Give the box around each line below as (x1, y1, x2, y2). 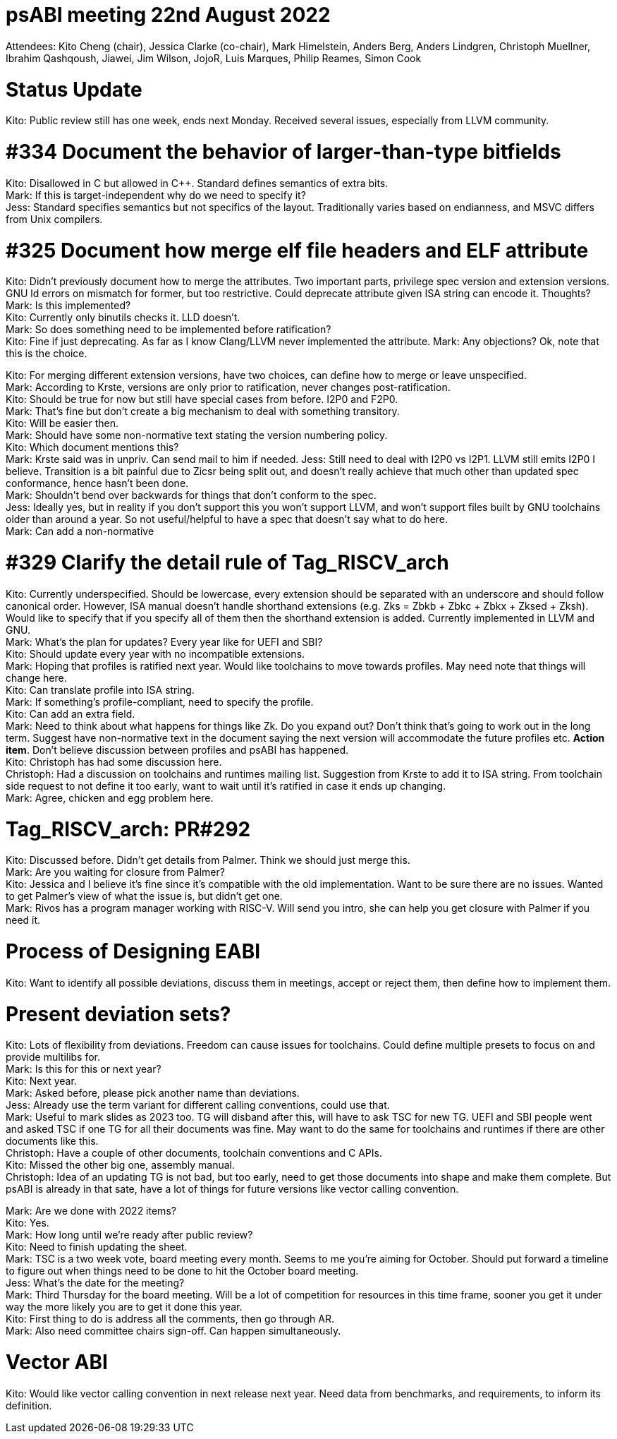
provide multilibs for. (6, 1051, 101, 1064)
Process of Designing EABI (6, 939, 261, 963)
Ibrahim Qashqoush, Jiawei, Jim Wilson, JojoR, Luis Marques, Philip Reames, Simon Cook (6, 52, 422, 64)
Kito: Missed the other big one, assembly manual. (6, 1159, 236, 1172)
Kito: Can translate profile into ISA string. (6, 683, 195, 696)
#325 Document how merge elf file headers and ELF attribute (6, 238, 589, 263)
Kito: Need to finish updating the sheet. (6, 1241, 188, 1253)
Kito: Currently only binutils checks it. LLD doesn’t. (6, 311, 240, 324)
